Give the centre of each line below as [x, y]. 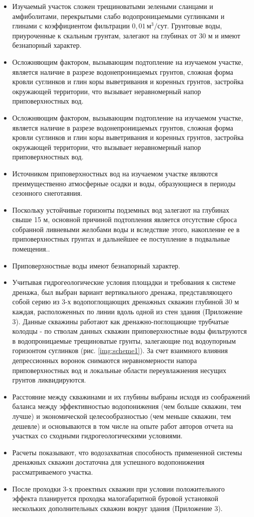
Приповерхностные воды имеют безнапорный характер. [96, 265]
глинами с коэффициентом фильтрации [71, 26]
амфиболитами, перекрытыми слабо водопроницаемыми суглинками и [118, 16]
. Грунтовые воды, [195, 26]
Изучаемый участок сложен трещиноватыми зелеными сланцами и [113, 6]
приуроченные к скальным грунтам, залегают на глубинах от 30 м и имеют [126, 35]
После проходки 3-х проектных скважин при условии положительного [118, 488]
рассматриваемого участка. [52, 471]
